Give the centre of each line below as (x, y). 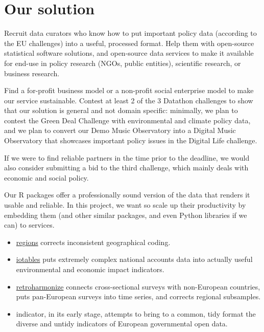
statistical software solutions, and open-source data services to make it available (129, 53)
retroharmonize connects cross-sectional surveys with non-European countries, (138, 286)
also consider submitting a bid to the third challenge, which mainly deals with (126, 168)
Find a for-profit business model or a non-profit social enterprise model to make (129, 90)
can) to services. (29, 225)
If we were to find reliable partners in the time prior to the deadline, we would (127, 157)
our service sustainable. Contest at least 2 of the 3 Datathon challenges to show (129, 100)
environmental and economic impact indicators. (90, 269)
